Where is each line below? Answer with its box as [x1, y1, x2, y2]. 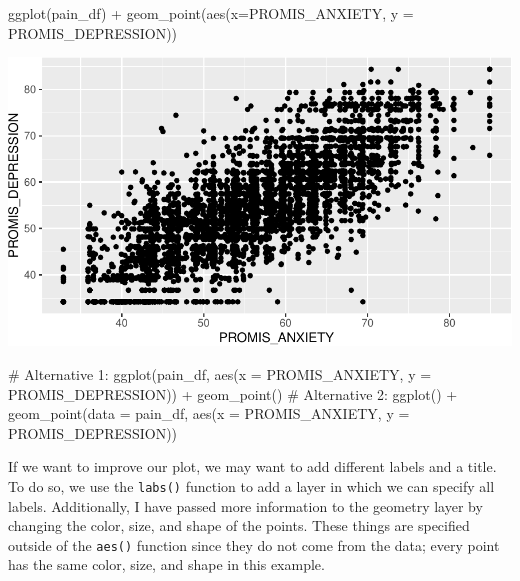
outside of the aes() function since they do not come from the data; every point [8, 534, 500, 555]
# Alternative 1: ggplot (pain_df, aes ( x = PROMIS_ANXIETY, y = [8, 364, 432, 384]
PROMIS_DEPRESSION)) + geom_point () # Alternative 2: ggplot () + [8, 383, 458, 404]
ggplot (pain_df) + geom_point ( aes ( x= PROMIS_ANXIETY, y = [8, 3, 414, 23]
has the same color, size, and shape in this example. [8, 554, 325, 575]
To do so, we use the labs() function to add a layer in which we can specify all [8, 475, 495, 496]
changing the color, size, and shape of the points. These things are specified [8, 515, 470, 536]
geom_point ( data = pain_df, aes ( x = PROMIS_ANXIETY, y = [8, 403, 410, 424]
